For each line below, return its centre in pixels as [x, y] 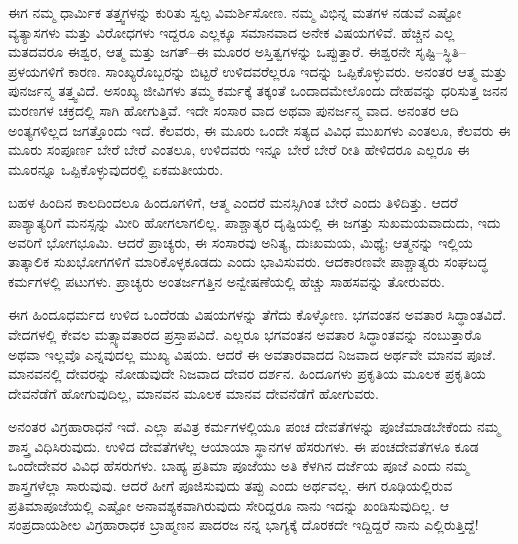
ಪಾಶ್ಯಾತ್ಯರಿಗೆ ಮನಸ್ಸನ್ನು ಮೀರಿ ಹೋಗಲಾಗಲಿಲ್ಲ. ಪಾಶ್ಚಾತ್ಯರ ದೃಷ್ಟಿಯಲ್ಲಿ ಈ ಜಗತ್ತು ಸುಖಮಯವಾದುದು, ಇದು [254, 221]
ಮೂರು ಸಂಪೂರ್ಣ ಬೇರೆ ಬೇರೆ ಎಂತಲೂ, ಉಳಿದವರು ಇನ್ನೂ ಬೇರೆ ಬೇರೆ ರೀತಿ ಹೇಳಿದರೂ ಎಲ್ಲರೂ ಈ [239, 149]
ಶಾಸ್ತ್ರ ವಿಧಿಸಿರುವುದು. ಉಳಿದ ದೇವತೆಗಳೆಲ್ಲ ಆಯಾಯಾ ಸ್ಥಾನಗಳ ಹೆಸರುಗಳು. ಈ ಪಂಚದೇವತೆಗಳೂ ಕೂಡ [243, 445]
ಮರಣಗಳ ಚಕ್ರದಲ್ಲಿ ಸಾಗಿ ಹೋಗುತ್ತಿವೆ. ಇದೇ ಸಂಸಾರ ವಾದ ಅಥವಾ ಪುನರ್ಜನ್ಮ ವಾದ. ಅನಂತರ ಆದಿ [233, 109]
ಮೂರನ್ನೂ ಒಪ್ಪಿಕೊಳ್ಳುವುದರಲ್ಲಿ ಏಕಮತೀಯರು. [116, 168]
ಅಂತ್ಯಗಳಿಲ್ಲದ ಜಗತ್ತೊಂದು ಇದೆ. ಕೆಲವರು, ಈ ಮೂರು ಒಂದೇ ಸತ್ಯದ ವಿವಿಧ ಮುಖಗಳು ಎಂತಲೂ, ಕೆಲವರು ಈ [259, 129]
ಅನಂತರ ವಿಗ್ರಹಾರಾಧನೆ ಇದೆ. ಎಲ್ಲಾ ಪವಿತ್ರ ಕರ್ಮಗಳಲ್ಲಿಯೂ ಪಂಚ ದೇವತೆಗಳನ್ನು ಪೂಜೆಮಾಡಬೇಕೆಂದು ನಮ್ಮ [254, 426]
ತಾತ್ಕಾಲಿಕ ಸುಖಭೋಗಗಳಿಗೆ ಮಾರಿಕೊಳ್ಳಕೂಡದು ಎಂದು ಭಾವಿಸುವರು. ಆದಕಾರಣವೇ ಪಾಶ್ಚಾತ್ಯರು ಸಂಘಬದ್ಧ [248, 261]
